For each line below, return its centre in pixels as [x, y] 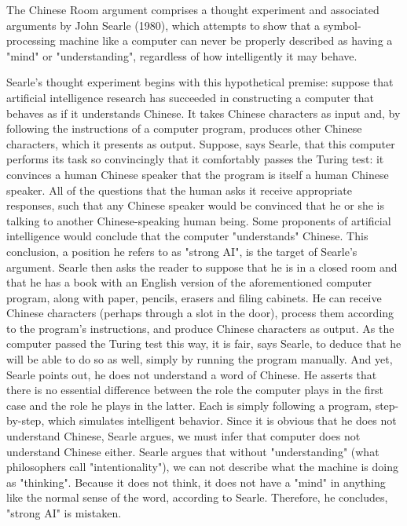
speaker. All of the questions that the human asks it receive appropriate [179, 190]
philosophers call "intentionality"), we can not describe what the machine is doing [202, 467]
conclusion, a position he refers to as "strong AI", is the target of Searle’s [182, 251]
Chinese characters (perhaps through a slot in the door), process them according [200, 313]
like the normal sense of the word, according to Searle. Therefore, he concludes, [197, 497]
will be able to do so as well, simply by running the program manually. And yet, [200, 359]
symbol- [342, 25]
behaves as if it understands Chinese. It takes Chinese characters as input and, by [203, 113]
